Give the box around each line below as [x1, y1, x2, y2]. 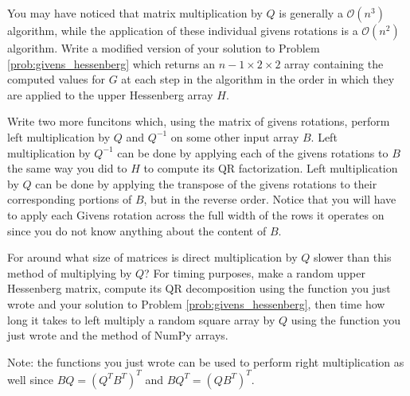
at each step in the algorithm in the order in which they [121, 71, 395, 87]
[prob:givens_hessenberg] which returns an [7, 55, 216, 72]
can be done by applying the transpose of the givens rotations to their [35, 175, 377, 192]
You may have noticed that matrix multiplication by [7, 5, 263, 21]
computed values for [7, 71, 106, 87]
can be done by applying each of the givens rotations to [117, 144, 389, 161]
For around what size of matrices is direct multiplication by [7, 249, 298, 266]
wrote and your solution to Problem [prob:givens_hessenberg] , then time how [7, 295, 385, 312]
